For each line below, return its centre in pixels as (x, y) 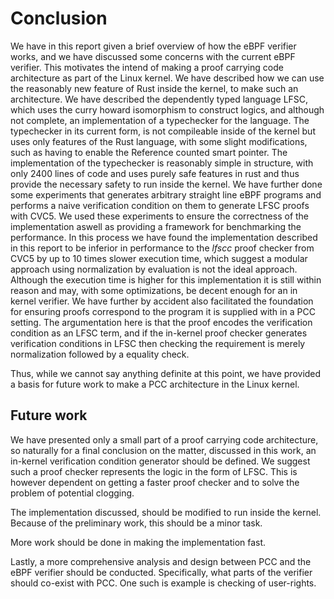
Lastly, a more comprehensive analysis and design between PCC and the (161, 561)
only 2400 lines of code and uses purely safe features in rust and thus (155, 173)
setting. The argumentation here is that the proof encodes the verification (161, 322)
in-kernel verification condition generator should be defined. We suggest (160, 461)
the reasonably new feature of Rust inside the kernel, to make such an (154, 88)
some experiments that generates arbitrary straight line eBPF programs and (166, 194)
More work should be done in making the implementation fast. (138, 542)
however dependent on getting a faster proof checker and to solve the (155, 482)
